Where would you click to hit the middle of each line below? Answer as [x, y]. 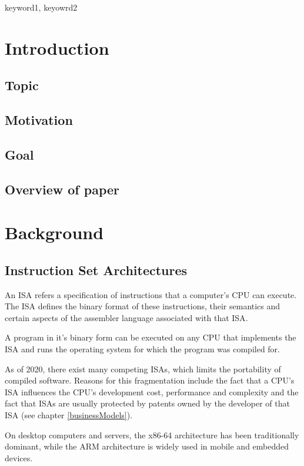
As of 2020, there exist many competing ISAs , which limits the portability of [143, 368]
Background [54, 232]
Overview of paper [62, 189]
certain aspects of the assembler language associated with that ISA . [126, 317]
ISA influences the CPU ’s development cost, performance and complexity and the [152, 391]
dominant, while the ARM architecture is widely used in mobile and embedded [147, 446]
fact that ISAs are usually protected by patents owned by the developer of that [147, 403]
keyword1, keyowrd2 [41, 7]
